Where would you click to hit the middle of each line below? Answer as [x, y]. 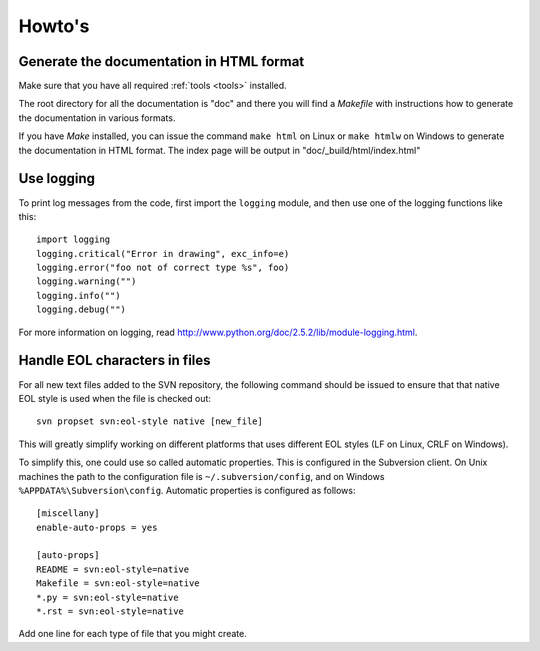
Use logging [56, 178]
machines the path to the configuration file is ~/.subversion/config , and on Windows [201, 476]
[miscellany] [68, 513]
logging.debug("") [81, 309]
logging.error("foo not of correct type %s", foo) [163, 268]
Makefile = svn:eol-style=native [118, 583]
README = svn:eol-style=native [113, 569]
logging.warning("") [86, 281]
